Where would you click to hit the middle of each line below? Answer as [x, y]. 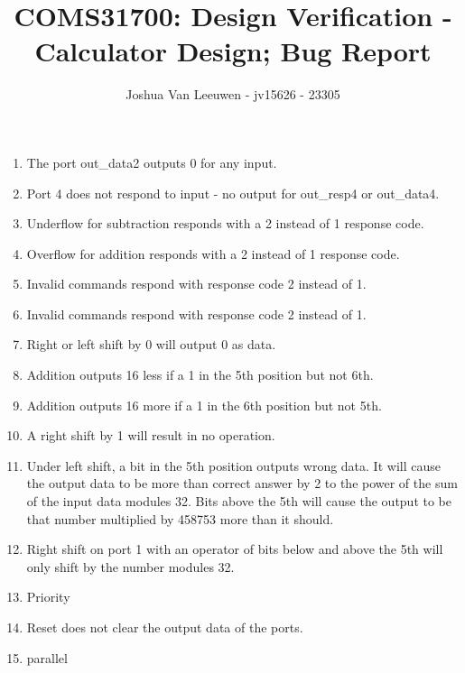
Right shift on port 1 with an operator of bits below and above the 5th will [235, 549]
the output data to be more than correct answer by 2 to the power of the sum [242, 483]
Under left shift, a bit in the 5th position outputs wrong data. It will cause [233, 465]
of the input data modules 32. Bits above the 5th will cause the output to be [239, 501]
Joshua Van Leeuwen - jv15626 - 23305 [233, 94]
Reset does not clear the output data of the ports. [165, 627]
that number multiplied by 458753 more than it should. [180, 518]
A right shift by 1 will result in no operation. [151, 435]
